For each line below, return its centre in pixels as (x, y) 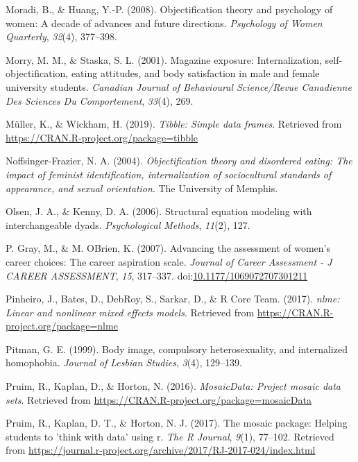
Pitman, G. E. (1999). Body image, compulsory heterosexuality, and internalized (177, 349)
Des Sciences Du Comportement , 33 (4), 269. (100, 100)
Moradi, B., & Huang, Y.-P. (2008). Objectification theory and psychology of (169, 9)
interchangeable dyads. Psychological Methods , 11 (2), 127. (128, 224)
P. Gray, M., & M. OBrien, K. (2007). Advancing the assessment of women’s (168, 248)
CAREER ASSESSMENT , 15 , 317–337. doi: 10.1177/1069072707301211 (157, 275)
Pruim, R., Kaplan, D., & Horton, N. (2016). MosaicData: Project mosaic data (173, 386)
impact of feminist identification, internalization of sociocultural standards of (169, 174)
